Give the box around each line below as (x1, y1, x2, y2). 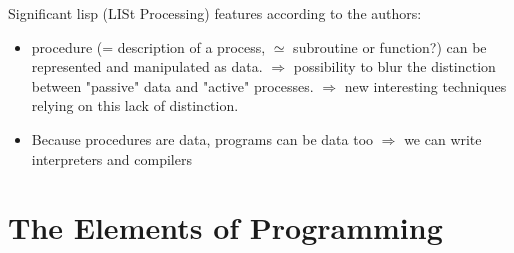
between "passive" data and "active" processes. (31, 75, 314, 96)
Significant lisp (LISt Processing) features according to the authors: (8, 3, 422, 23)
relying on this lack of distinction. (31, 95, 239, 116)
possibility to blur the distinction (293, 56, 496, 77)
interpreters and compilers (31, 148, 192, 169)
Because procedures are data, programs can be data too (31, 128, 374, 149)
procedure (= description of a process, (31, 36, 266, 57)
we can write (404, 128, 482, 149)
